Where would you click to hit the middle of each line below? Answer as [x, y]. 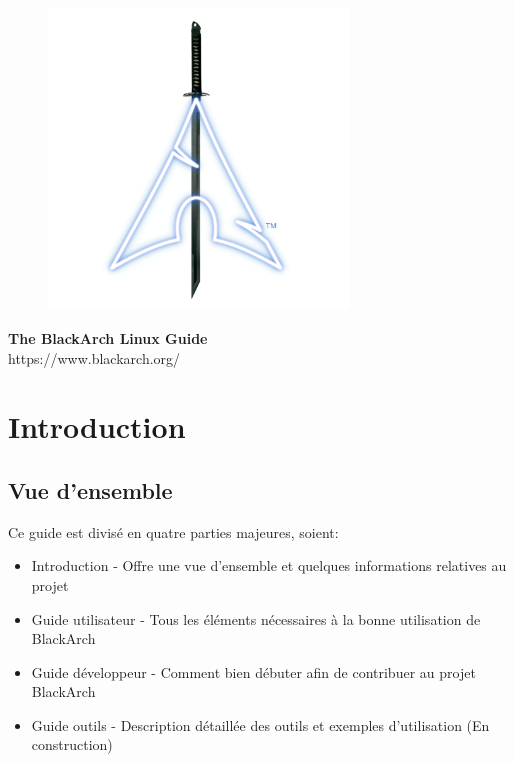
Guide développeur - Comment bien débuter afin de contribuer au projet [253, 671]
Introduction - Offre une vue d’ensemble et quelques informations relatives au [269, 565]
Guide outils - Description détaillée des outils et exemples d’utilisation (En [260, 724]
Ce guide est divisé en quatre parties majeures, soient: [173, 531]
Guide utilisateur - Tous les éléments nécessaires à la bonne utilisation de [256, 618]
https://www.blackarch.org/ [94, 357]
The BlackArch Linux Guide [108, 337]
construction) [72, 744]
